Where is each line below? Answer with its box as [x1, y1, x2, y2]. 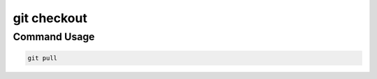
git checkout [13, 10, 87, 26]
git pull [27, 54, 58, 62]
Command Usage [13, 30, 95, 43]
